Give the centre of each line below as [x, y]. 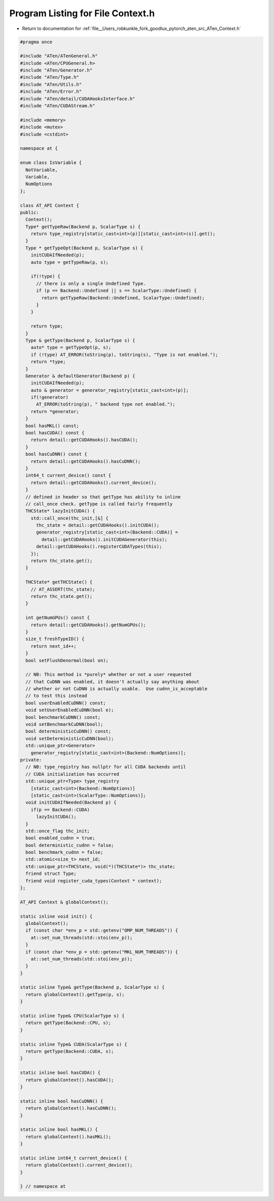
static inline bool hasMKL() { [59, 1130]
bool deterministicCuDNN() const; [68, 731]
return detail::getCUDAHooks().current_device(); [94, 482]
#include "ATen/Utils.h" [51, 84]
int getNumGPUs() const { [58, 618]
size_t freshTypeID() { [55, 639]
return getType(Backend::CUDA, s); [70, 1051]
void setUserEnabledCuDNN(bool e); [70, 710]
